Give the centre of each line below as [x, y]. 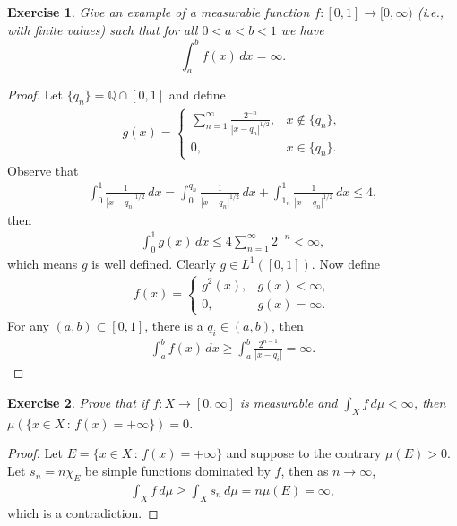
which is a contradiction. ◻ [83, 512]
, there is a [174, 325]
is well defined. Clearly [154, 263]
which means [43, 263]
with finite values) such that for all [103, 29]
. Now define [346, 263]
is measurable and [289, 403]
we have [302, 29]
